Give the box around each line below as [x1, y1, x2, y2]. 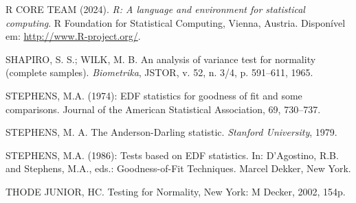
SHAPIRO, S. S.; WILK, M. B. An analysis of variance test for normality [5, 51, 316, 66]
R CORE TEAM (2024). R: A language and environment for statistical [5, 2, 305, 16]
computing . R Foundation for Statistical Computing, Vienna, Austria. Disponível [5, 15, 346, 29]
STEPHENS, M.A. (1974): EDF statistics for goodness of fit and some [5, 88, 302, 102]
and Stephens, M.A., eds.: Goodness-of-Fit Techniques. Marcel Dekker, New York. [5, 161, 351, 176]
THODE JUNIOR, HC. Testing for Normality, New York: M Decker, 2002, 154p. [5, 184, 346, 198]
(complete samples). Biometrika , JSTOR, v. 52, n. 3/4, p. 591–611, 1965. [5, 65, 313, 80]
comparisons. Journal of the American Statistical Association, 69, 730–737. [5, 101, 321, 116]
